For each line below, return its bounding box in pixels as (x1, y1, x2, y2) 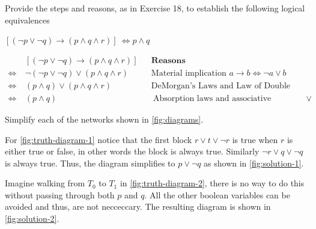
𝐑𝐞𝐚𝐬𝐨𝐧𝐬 (151, 56, 186, 65)
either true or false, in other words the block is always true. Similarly (5, 145, 260, 157)
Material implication (151, 69, 226, 78)
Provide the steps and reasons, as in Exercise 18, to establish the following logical (5, 2, 305, 14)
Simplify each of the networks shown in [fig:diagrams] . (5, 112, 204, 125)
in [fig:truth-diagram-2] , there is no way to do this (120, 177, 305, 189)
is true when (232, 133, 278, 145)
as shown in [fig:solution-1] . (204, 156, 304, 169)
